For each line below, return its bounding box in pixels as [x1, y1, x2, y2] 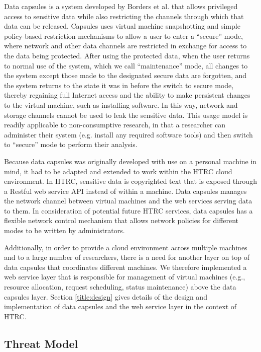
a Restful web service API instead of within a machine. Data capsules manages [4, 185, 247, 196]
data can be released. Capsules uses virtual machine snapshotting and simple [4, 21, 240, 31]
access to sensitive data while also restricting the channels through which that [4, 11, 244, 21]
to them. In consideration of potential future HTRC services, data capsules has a [4, 205, 253, 216]
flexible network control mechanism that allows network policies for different [4, 215, 239, 226]
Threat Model [4, 335, 78, 351]
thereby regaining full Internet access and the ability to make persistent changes [4, 90, 250, 100]
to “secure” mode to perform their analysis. [4, 139, 138, 150]
